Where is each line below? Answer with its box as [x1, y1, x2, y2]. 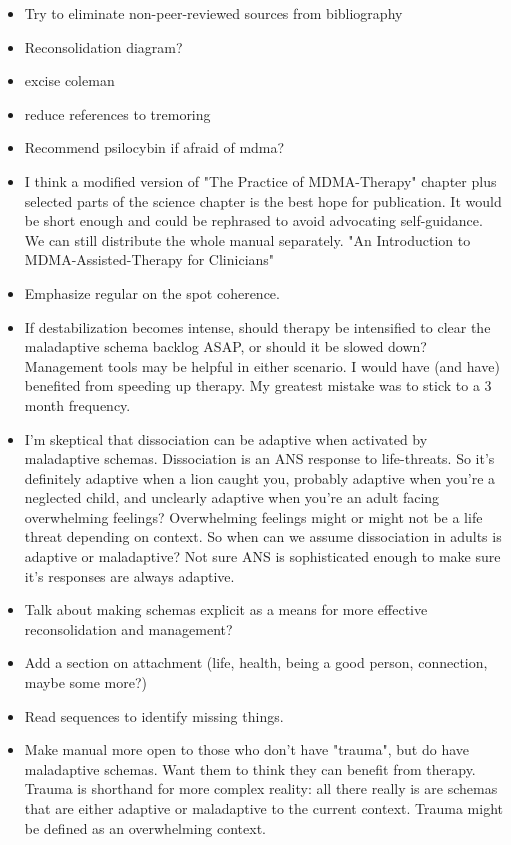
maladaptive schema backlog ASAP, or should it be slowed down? [24, 336, 427, 357]
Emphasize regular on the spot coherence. [24, 282, 280, 303]
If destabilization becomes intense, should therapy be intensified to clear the [24, 316, 491, 337]
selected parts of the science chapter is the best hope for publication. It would [24, 190, 502, 211]
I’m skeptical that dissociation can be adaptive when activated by [24, 428, 428, 449]
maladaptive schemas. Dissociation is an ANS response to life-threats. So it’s [24, 448, 495, 469]
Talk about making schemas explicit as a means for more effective [24, 599, 428, 620]
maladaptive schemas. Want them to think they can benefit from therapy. [24, 758, 476, 779]
